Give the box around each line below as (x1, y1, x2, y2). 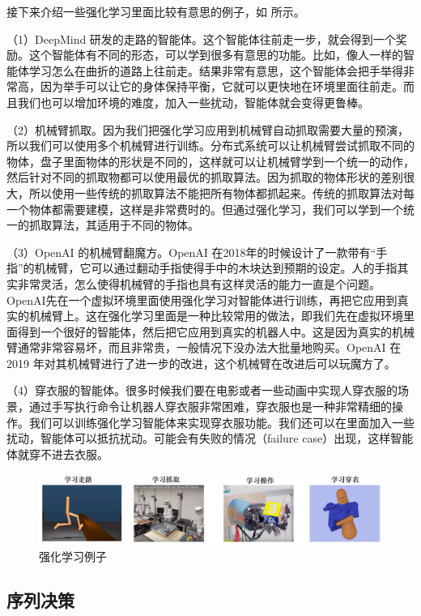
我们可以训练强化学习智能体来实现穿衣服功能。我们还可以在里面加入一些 (28, 413, 415, 430)
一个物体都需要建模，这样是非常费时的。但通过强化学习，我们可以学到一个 (6, 200, 403, 217)
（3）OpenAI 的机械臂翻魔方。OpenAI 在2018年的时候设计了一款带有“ (6, 243, 376, 260)
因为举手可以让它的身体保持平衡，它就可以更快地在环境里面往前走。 (40, 78, 403, 95)
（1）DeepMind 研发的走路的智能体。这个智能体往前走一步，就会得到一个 (6, 30, 396, 47)
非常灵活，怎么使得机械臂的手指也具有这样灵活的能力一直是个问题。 (17, 275, 381, 292)
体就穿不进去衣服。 (6, 445, 108, 462)
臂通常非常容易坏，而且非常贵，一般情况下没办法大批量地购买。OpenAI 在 (6, 339, 402, 356)
